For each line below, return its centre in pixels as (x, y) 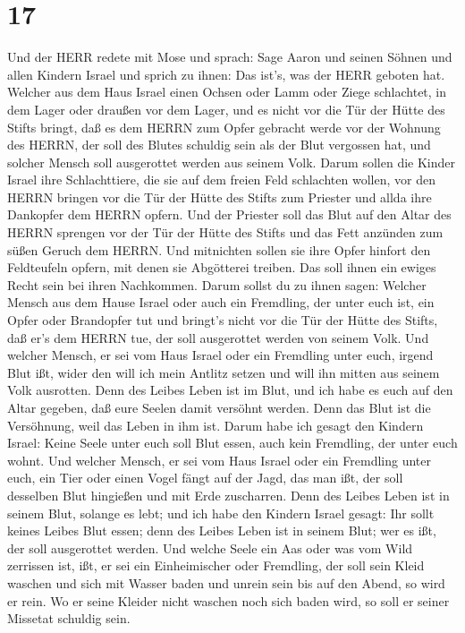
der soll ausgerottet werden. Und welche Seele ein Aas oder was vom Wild (210, 547)
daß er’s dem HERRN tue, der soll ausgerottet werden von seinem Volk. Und (218, 337)
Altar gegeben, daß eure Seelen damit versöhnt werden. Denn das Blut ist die (219, 407)
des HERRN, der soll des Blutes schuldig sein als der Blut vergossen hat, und (219, 145)
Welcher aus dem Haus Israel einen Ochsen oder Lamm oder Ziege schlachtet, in (227, 92)
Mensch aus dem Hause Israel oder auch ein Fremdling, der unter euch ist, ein (221, 302)
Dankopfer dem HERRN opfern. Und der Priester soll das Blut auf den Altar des (229, 214)
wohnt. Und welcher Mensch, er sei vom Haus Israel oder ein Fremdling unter (219, 460)
